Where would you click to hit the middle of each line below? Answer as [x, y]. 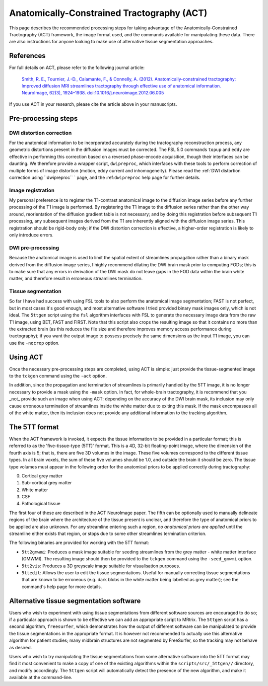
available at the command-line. [41, 678]
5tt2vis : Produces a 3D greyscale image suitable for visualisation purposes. [101, 566]
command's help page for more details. [62, 587]
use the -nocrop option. [34, 343]
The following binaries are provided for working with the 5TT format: [79, 543]
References [27, 56]
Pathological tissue [41, 504]
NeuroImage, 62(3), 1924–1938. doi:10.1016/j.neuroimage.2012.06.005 [93, 93]
